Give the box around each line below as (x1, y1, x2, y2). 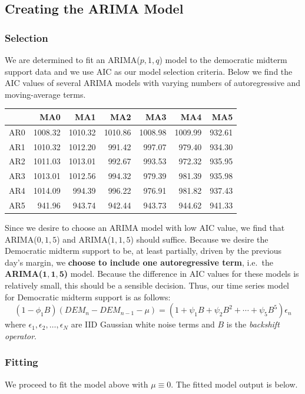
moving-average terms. (5, 88, 86, 100)
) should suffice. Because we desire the (130, 233, 268, 245)
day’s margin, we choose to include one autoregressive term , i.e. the (5, 256, 273, 268)
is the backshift (226, 318, 280, 330)
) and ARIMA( (57, 233, 111, 245)
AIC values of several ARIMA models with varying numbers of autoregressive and (5, 77, 301, 89)
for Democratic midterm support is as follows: (5, 290, 171, 303)
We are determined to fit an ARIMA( (5, 54, 140, 65)
